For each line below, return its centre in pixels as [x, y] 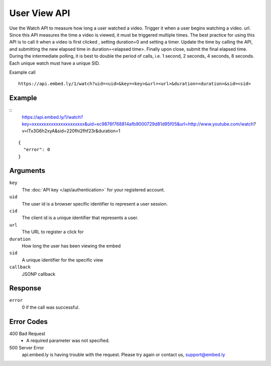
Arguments [27, 171]
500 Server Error [27, 347]
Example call [23, 72]
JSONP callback [39, 274]
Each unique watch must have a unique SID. [55, 63]
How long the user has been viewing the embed [71, 246]
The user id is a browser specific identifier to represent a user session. [95, 204]
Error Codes [28, 322]
